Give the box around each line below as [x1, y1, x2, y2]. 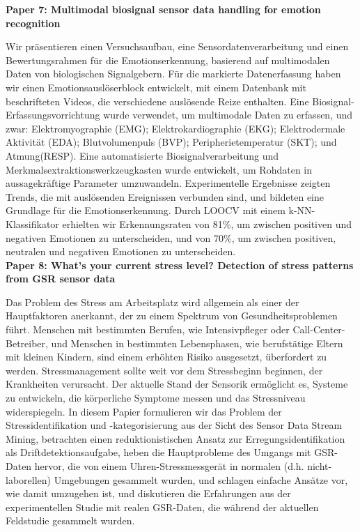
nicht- [307, 459, 332, 473]
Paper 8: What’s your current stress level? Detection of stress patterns [6, 257, 354, 272]
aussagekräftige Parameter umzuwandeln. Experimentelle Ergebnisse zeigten [6, 176, 331, 190]
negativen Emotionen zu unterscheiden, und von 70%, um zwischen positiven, [6, 230, 336, 245]
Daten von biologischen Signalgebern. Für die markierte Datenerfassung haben [6, 66, 341, 81]
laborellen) [6, 472, 52, 487]
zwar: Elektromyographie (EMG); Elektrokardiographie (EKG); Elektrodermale [6, 121, 345, 135]
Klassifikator [6, 216, 59, 231]
